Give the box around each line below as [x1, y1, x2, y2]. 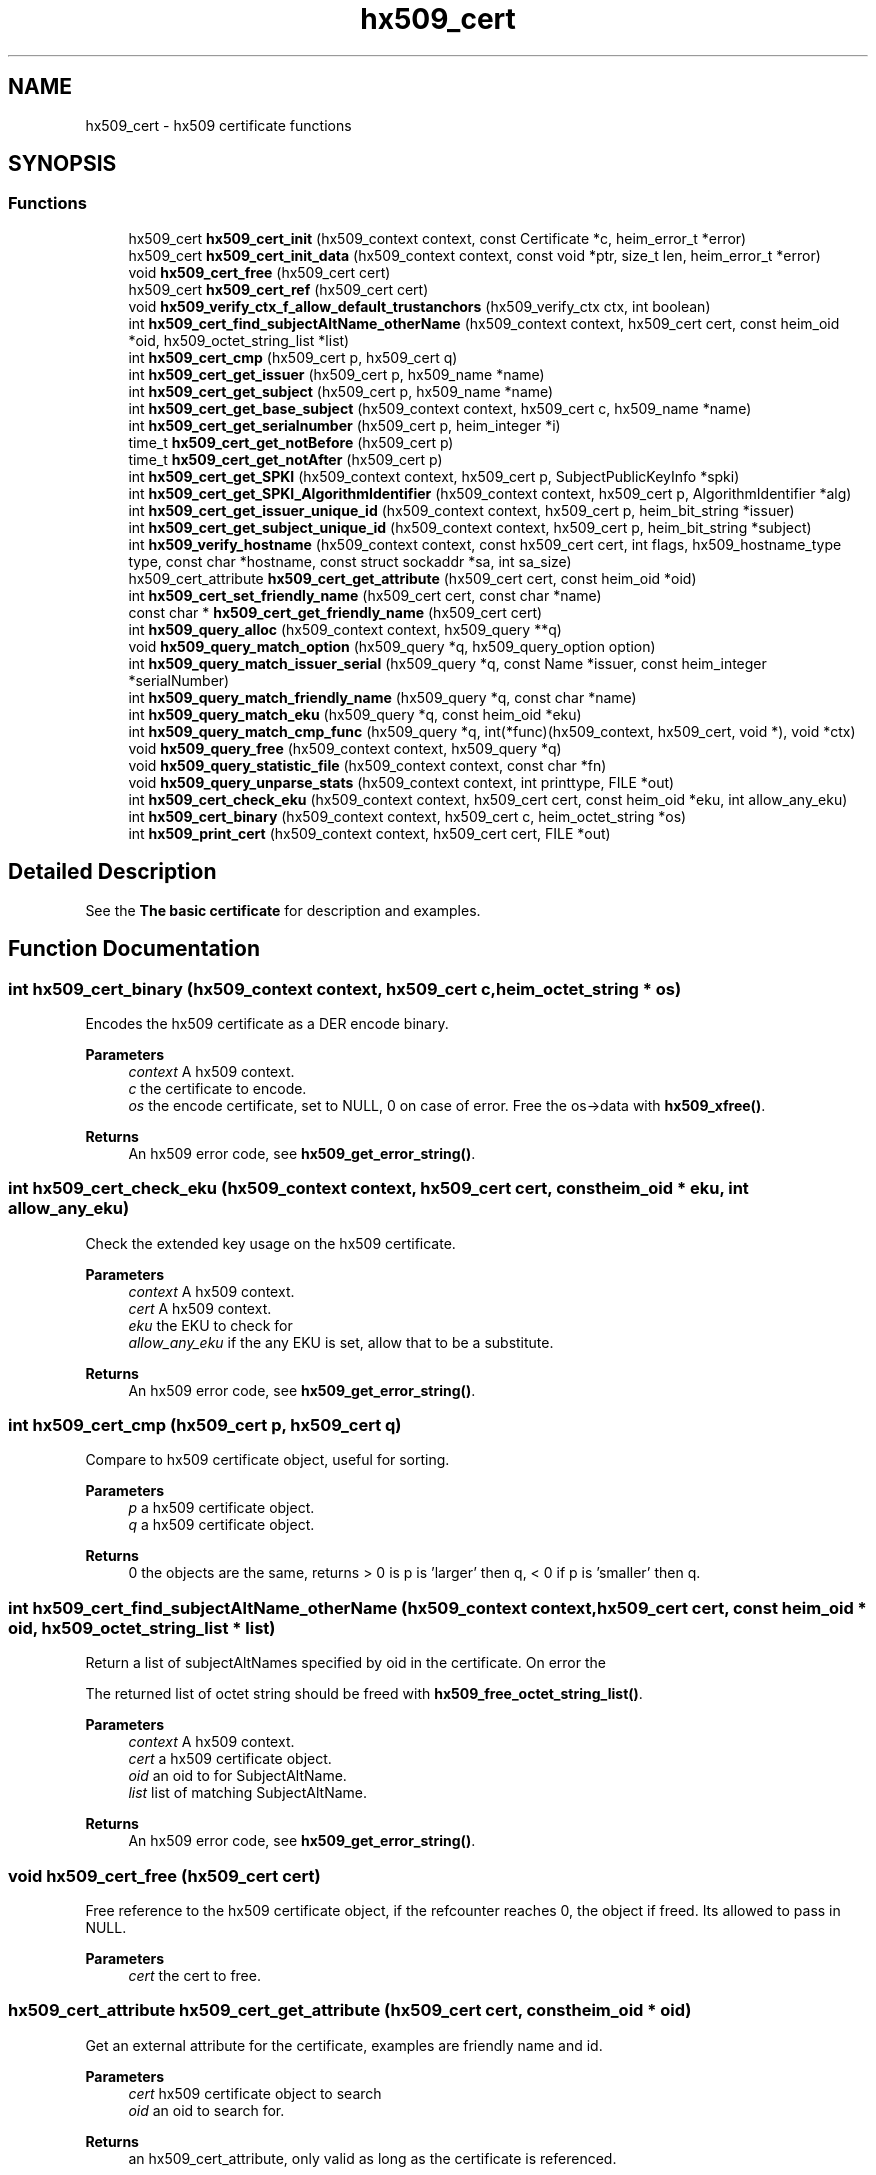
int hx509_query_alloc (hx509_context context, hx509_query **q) [128, 620, 562, 638]
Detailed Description [8, 859, 217, 885]
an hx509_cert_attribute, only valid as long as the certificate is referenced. [128, 2149, 617, 2167]
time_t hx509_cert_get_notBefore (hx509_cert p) [128, 433, 454, 451]
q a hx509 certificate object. [128, 1516, 315, 1534]
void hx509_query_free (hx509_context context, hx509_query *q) [128, 739, 562, 757]
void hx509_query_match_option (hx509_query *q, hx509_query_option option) [128, 637, 656, 655]
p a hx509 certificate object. [128, 1499, 315, 1517]
